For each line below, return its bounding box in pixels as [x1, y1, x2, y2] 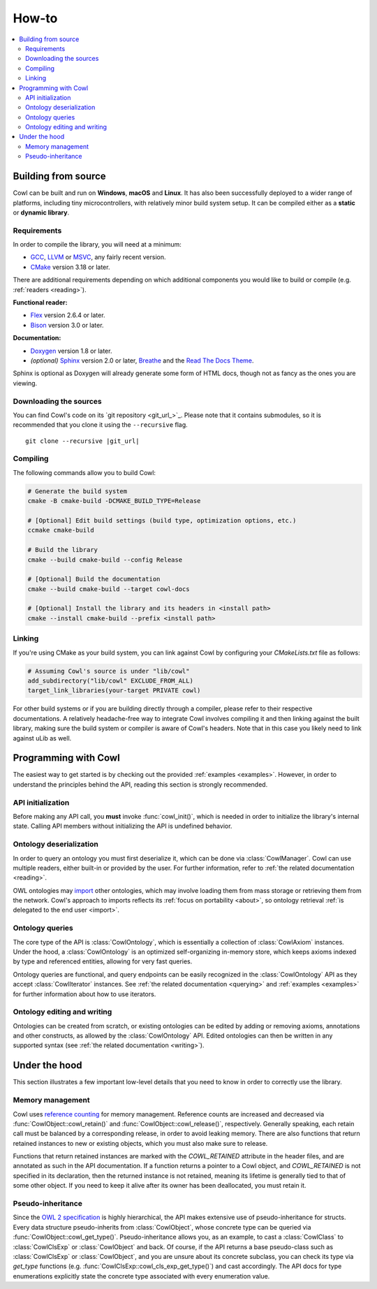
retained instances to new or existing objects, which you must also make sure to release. [13, 1139, 268, 1147]
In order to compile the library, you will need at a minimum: [13, 240, 182, 249]
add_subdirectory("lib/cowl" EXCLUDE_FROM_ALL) [27, 676, 193, 685]
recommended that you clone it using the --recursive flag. [13, 421, 188, 429]
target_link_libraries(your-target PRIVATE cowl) [27, 687, 201, 694]
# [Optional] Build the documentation [27, 575, 161, 583]
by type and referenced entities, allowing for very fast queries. [13, 957, 193, 966]
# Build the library [27, 546, 98, 554]
